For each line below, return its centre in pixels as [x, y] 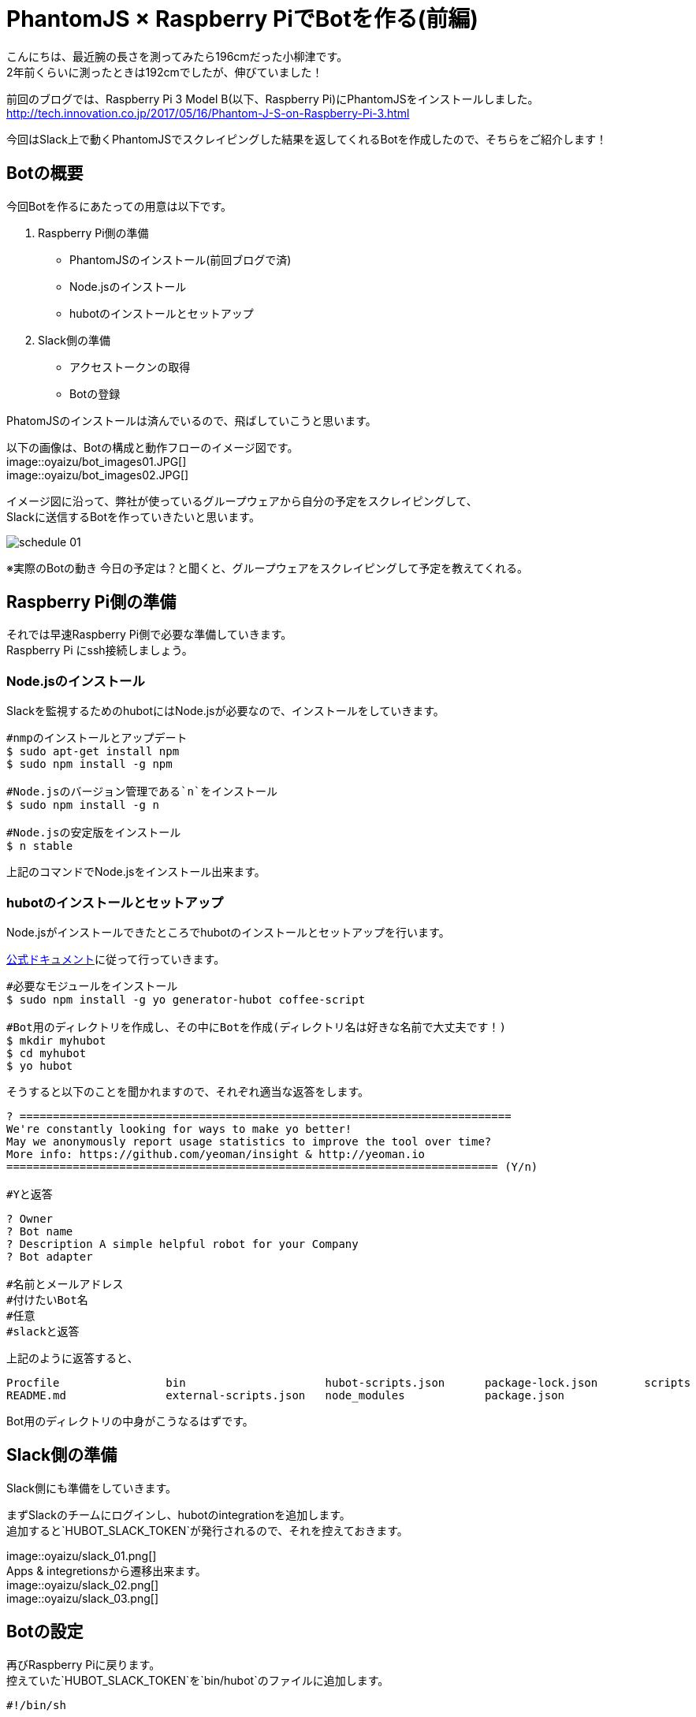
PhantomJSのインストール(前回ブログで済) [181, 259]
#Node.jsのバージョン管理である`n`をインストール [142, 792]
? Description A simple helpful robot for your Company [182, 1244]
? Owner [30, 1218]
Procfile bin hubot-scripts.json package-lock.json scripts [349, 1382]
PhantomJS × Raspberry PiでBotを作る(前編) [242, 19]
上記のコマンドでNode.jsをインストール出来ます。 [136, 872]
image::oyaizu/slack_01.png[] [82, 1555]
